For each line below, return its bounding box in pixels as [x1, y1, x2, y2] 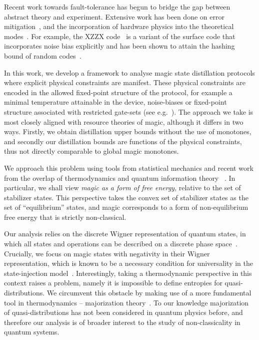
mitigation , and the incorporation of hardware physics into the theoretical [4, 21, 234, 32]
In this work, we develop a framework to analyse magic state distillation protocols [4, 67, 255, 78]
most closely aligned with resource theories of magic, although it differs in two [4, 116, 243, 127]
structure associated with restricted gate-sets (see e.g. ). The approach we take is [4, 106, 253, 117]
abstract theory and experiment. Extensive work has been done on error [4, 11, 224, 22]
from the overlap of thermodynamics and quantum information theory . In [4, 172, 235, 183]
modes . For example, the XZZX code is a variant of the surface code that [4, 31, 235, 41]
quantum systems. [4, 326, 59, 337]
